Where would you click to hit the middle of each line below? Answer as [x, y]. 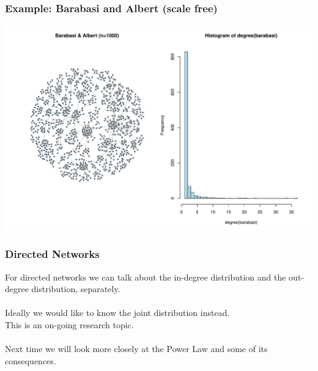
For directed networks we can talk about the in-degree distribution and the [146, 277]
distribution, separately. [76, 289]
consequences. [31, 360]
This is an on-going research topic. [69, 325]
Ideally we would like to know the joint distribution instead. [117, 313]
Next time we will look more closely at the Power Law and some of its [136, 349]
